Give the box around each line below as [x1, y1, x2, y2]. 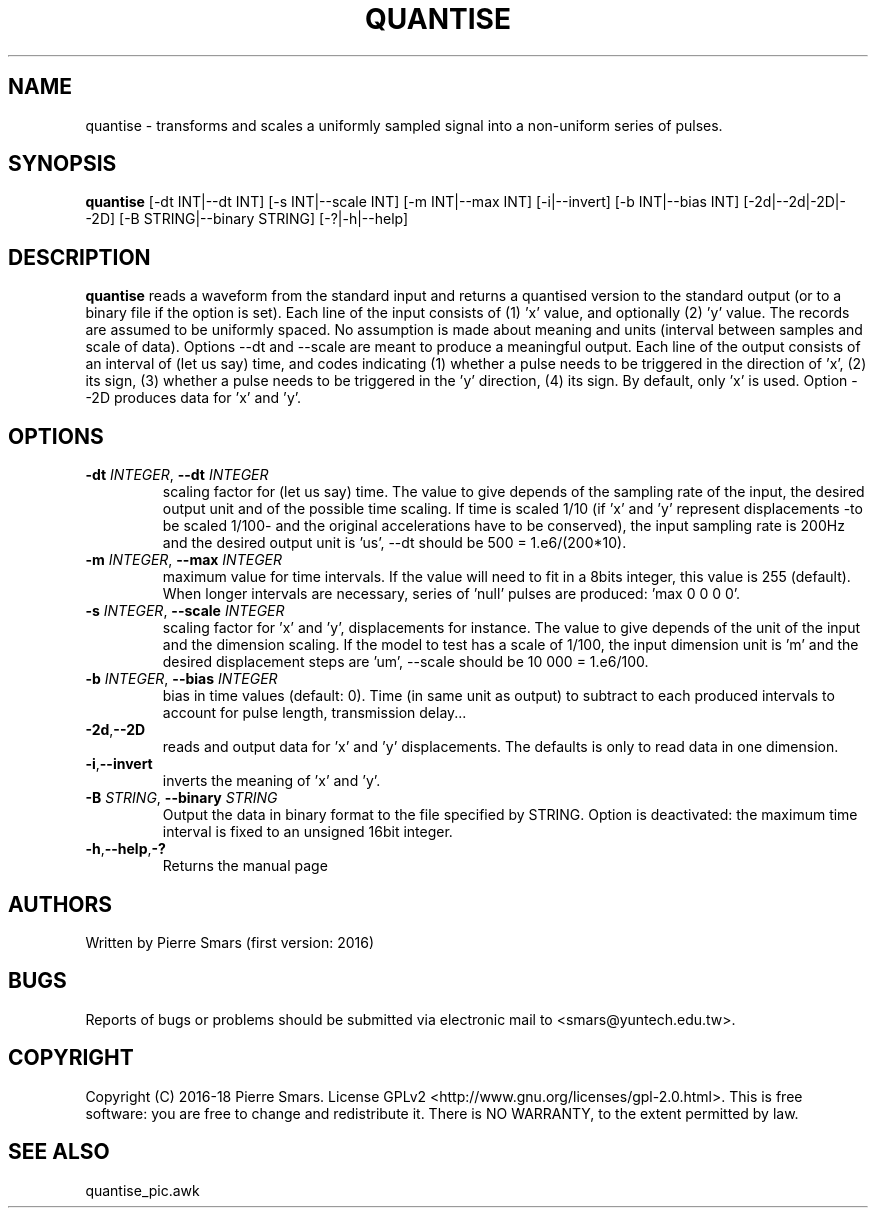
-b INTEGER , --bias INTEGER [85, 670, 278, 688]
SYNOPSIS [8, 151, 117, 177]
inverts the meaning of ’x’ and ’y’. [162, 772, 381, 790]
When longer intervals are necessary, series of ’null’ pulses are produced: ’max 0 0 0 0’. [162, 585, 741, 603]
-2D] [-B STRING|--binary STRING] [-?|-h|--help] [85, 210, 409, 228]
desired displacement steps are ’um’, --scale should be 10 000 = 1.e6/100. [162, 653, 649, 671]
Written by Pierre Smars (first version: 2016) [85, 933, 374, 951]
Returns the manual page [162, 857, 328, 875]
